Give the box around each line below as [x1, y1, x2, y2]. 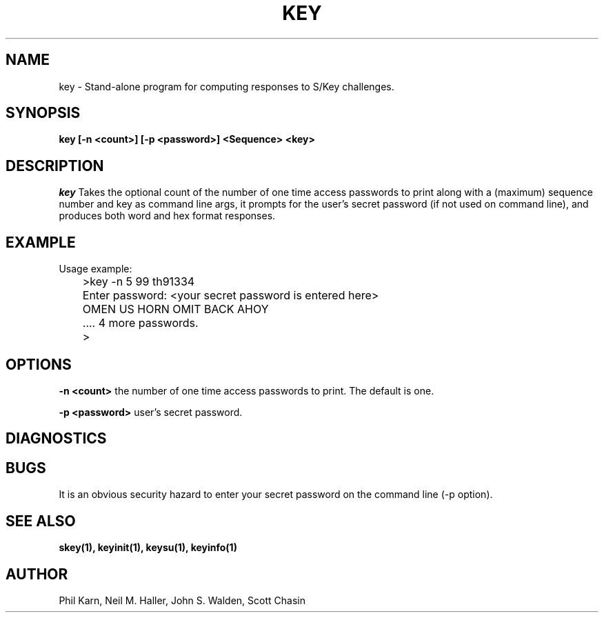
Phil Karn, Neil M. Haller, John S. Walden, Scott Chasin [59, 594, 305, 606]
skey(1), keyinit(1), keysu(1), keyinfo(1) [59, 541, 237, 554]
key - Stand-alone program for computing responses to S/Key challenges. [59, 80, 394, 92]
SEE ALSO [6, 512, 76, 530]
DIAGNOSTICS [6, 430, 107, 448]
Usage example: [59, 263, 132, 275]
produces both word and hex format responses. [59, 210, 276, 222]
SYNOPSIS [6, 104, 81, 122]
